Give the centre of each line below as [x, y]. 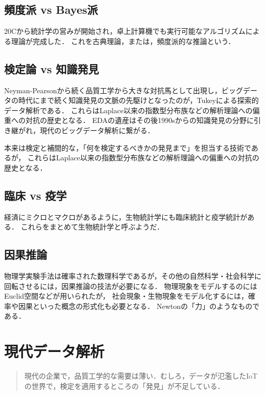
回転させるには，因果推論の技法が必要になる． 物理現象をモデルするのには [131, 286]
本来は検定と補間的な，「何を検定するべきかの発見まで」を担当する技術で [128, 147]
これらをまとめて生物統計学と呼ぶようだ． [92, 227]
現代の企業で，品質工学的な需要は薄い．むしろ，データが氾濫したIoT [141, 376]
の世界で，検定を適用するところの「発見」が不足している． [124, 386]
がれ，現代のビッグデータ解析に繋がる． [86, 130]
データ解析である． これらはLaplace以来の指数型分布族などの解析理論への [128, 110]
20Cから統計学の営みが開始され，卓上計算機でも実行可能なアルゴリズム [125, 31]
